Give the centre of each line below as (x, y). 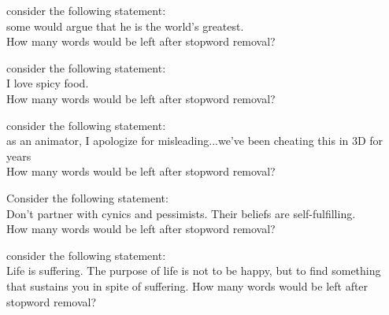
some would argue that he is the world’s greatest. (125, 26)
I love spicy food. (48, 83)
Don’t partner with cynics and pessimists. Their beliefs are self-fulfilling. (181, 213)
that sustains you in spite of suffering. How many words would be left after (187, 285)
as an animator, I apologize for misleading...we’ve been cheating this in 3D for (195, 141)
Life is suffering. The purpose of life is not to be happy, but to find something (194, 271)
